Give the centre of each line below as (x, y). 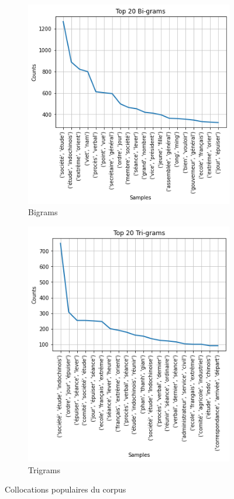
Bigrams (43, 212)
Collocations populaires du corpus (66, 489)
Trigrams (44, 469)
